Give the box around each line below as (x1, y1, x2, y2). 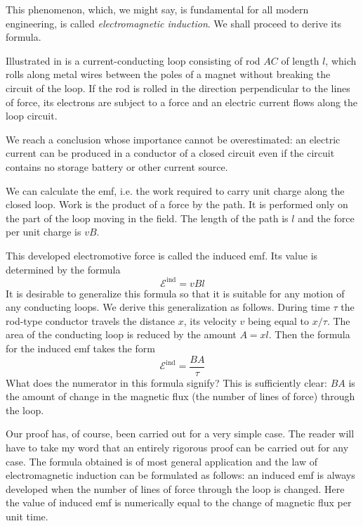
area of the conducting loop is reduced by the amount (6, 327, 237, 342)
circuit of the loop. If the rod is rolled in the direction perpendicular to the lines (6, 80, 350, 95)
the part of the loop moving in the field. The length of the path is (6, 210, 289, 225)
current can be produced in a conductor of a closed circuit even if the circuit (6, 146, 335, 160)
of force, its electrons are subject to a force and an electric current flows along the (6, 94, 358, 109)
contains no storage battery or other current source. (6, 159, 228, 174)
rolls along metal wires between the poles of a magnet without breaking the (6, 67, 331, 82)
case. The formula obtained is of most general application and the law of (6, 454, 318, 468)
